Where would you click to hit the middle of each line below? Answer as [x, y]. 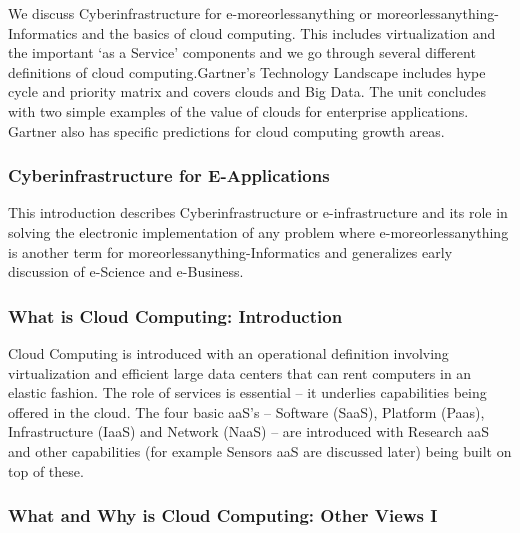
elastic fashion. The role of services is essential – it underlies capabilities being [247, 392]
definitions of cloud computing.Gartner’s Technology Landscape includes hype [247, 71]
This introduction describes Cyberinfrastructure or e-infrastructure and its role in [258, 212]
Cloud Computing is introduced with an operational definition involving [228, 352]
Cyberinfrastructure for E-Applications [169, 175]
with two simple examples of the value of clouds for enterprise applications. [238, 110]
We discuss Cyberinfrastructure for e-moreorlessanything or [190, 13]
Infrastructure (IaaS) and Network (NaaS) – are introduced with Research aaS [248, 431]
